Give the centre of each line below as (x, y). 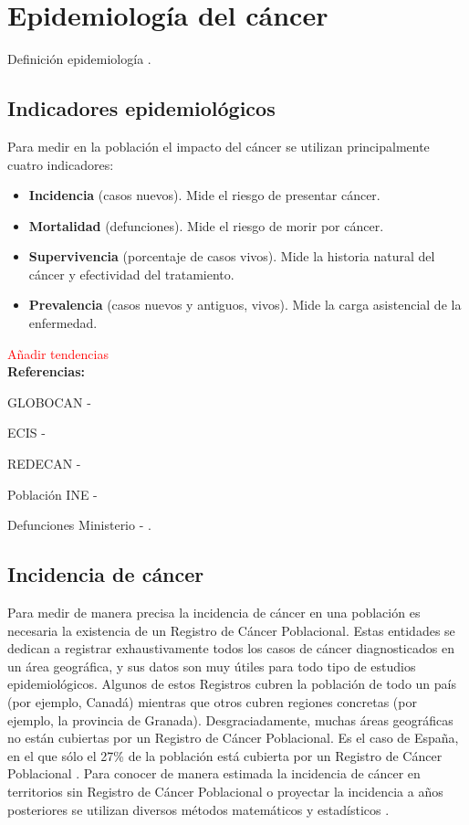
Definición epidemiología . (79, 59)
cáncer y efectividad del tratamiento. (131, 274)
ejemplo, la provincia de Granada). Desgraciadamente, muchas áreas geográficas (230, 719)
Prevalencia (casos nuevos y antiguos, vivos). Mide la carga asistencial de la (245, 305)
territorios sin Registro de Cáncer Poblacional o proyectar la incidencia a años (225, 791)
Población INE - (52, 494)
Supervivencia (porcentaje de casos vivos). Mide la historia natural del (232, 256)
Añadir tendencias (58, 353)
